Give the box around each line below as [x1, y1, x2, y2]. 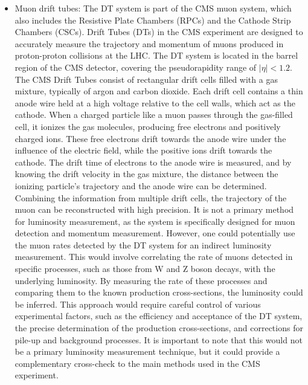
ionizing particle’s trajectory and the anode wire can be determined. [14, 179, 267, 192]
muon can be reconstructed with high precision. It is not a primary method [14, 203, 294, 216]
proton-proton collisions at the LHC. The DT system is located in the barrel [14, 49, 298, 62]
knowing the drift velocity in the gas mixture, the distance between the [14, 167, 278, 180]
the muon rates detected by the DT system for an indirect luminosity [14, 238, 272, 251]
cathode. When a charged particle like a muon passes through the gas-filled [14, 108, 293, 121]
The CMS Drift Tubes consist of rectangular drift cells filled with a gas [14, 73, 278, 85]
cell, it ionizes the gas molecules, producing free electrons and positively [14, 120, 281, 132]
